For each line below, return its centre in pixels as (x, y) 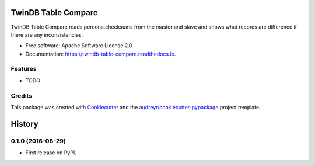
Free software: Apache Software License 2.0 (79, 46)
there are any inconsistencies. (47, 34)
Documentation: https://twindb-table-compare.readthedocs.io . (101, 54)
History (25, 124)
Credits (21, 95)
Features (24, 69)
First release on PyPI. (51, 153)
